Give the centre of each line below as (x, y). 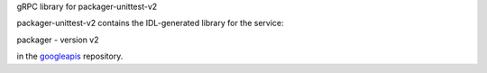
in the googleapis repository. (70, 56)
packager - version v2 (58, 40)
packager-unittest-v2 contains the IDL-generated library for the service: (150, 23)
